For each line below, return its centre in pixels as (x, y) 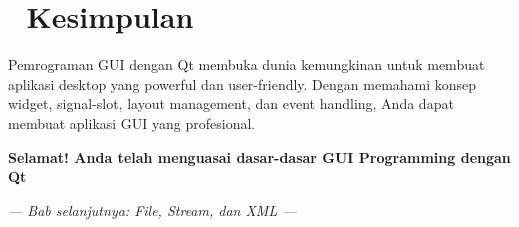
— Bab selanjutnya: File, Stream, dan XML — (152, 209)
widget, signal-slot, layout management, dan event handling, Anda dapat (231, 103)
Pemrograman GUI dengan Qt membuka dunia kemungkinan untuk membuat (246, 64)
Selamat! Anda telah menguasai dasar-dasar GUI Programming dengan (259, 156)
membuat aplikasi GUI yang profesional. (132, 122)
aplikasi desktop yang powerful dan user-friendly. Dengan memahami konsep (242, 83)
